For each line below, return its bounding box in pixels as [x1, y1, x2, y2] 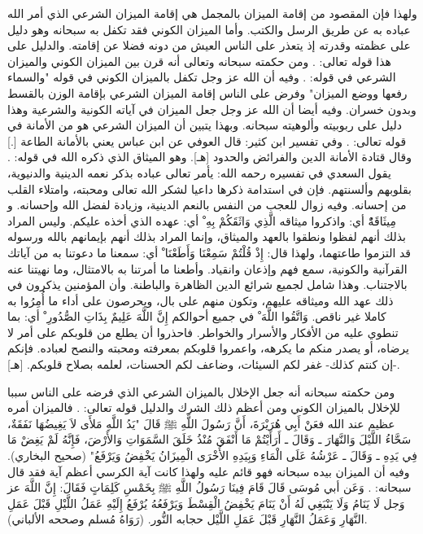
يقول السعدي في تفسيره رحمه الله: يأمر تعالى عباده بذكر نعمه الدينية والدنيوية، [7, 164, 391, 181]
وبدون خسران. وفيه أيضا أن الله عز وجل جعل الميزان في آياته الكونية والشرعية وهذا [7, 100, 416, 117]
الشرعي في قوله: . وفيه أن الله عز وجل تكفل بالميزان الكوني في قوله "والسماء [7, 68, 396, 85]
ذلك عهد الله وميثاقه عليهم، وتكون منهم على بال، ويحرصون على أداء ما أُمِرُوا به [7, 291, 394, 309]
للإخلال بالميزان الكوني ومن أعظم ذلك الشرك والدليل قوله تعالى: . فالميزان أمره [7, 399, 400, 416]
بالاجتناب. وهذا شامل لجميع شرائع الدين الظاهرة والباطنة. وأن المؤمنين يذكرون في [7, 276, 408, 293]
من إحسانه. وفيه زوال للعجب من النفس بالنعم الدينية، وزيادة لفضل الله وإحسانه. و [7, 196, 407, 213]
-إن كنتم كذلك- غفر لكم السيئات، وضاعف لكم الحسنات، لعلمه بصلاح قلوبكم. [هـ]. [7, 356, 400, 373]
